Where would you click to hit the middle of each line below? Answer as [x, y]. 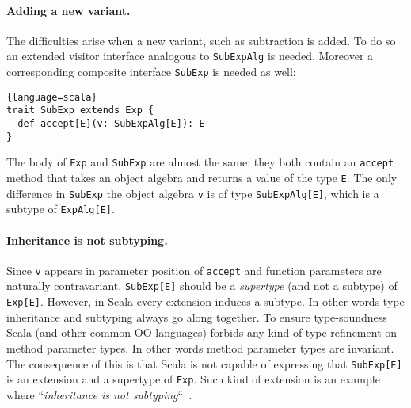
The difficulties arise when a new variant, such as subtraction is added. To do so [201, 40]
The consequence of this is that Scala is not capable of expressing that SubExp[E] [204, 363]
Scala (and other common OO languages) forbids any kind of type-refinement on [202, 332]
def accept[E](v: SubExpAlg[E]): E [111, 124]
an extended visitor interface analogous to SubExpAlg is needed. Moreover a [190, 56]
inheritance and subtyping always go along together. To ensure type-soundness [197, 316]
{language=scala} [52, 97]
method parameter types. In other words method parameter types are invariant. [200, 347]
